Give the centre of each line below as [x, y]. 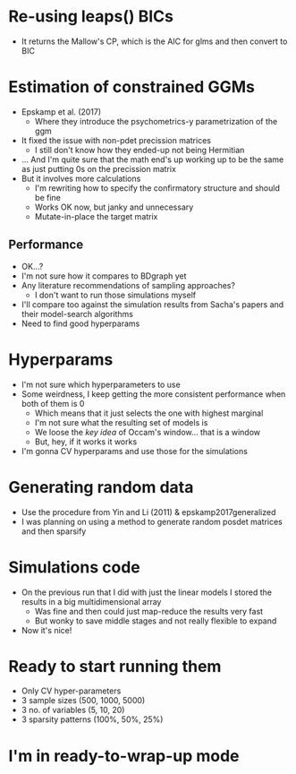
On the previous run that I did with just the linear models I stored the [146, 592]
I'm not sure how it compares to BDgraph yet [104, 276]
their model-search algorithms [77, 314]
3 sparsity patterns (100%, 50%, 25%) [92, 719]
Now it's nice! [47, 630]
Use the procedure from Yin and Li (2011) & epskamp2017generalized [148, 512]
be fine [48, 197]
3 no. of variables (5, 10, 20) [73, 710]
